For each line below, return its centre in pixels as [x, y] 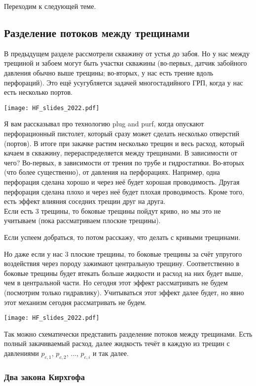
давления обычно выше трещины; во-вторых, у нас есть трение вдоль [109, 72]
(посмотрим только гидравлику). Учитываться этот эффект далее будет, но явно [124, 292]
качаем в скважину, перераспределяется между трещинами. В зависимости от [121, 153]
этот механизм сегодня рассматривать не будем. [75, 302]
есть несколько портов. [38, 92]
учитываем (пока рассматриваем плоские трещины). [82, 220]
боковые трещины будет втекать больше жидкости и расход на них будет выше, [124, 273]
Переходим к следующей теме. [50, 6]
